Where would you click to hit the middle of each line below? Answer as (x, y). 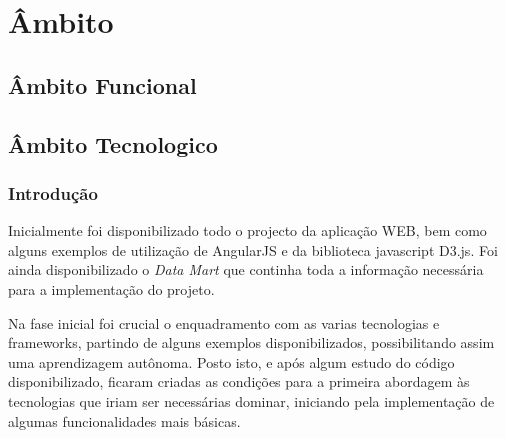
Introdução (53, 192)
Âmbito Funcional (102, 84)
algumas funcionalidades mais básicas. (124, 420)
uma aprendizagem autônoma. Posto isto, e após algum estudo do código (231, 361)
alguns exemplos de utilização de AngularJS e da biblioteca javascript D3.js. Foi (253, 249)
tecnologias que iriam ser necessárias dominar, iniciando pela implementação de (251, 400)
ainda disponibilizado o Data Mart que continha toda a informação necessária (246, 269)
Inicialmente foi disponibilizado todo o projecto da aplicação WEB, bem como (247, 230)
